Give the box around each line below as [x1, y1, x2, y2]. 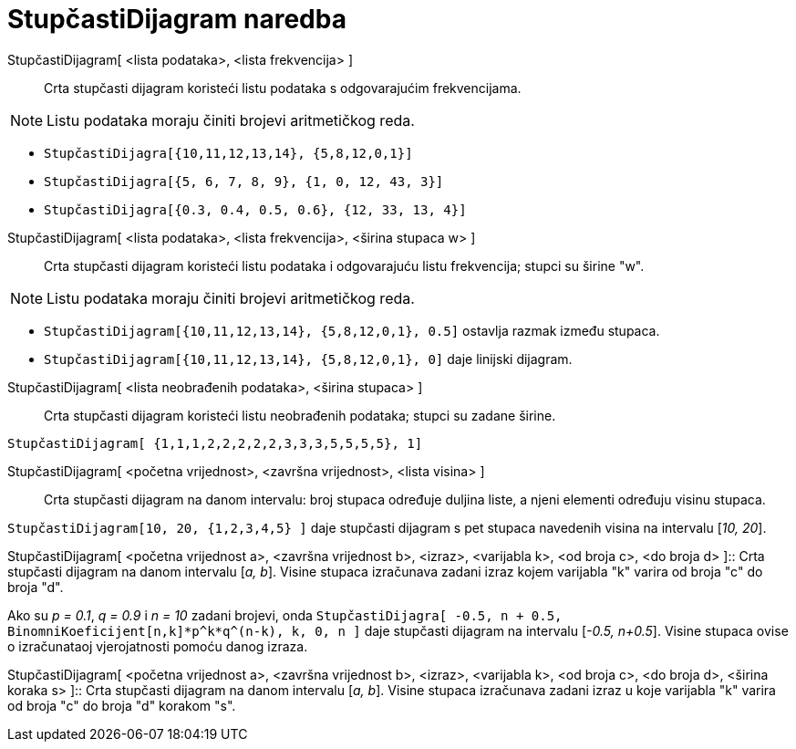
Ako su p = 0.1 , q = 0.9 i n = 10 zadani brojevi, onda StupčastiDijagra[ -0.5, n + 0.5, [7, 607, 563, 623]
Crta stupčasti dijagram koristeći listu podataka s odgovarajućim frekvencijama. [44, 79, 522, 96]
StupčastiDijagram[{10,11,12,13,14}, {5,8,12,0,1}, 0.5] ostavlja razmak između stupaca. [44, 322, 660, 338]
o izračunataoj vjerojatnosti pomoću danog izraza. [7, 638, 308, 654]
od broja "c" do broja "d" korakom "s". [7, 697, 236, 713]
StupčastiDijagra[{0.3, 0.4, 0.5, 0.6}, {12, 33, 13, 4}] [44, 202, 467, 217]
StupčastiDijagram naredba [7, 4, 346, 35]
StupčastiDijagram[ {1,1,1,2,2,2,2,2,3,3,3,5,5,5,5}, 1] [7, 435, 423, 451]
